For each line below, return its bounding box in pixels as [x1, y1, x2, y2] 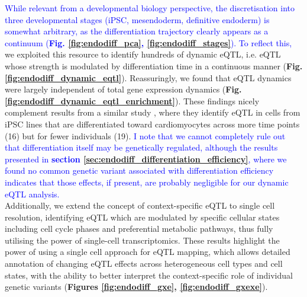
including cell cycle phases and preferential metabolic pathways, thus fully [5, 222, 273, 235]
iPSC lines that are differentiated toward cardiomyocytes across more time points [5, 117, 300, 130]
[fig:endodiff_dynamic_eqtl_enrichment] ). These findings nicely [5, 94, 260, 107]
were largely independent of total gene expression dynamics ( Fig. [5, 83, 242, 95]
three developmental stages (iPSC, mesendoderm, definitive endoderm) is [5, 13, 270, 25]
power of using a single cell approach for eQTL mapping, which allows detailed [5, 245, 290, 258]
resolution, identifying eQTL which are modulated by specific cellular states [5, 210, 280, 223]
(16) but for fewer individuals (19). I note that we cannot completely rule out [5, 129, 286, 142]
